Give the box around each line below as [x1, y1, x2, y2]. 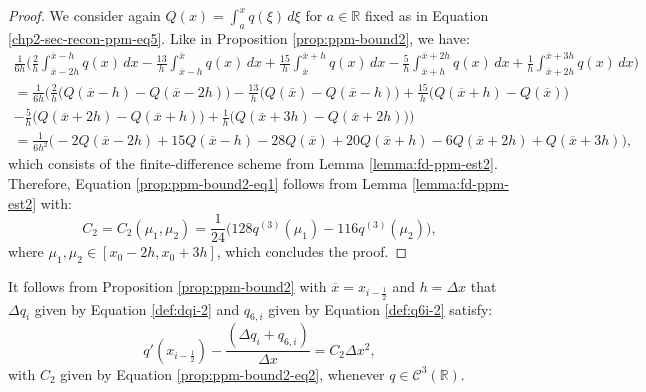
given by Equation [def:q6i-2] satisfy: [268, 298, 493, 319]
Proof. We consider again [8, 5, 161, 25]
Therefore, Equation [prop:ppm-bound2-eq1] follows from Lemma [8, 173, 408, 194]
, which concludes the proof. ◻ [216, 241, 408, 262]
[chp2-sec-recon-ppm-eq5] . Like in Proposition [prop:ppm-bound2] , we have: [8, 27, 470, 48]
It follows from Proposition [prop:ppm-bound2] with [8, 276, 327, 297]
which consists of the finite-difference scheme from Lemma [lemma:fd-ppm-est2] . [8, 153, 498, 174]
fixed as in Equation [364, 5, 489, 25]
